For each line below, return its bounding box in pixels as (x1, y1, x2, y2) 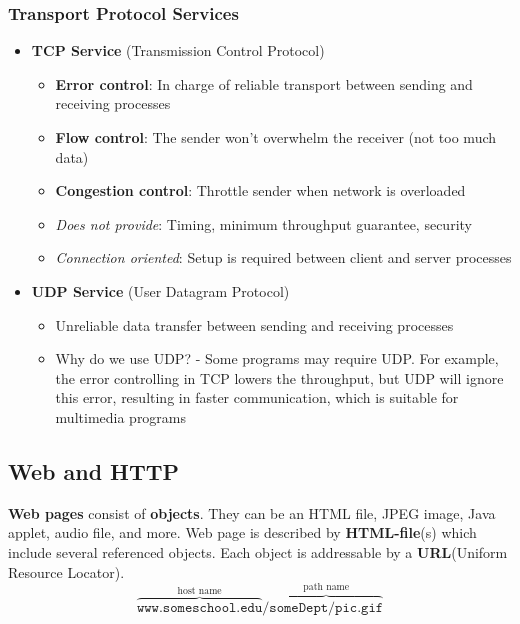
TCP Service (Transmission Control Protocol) (31, 40, 325, 61)
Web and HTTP (8, 455, 180, 486)
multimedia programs (55, 406, 187, 427)
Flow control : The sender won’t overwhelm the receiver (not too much (55, 127, 497, 147)
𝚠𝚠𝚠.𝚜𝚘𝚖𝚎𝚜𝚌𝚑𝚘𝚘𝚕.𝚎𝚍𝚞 (136, 600, 263, 615)
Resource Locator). (8, 561, 125, 582)
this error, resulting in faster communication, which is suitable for (55, 387, 459, 408)
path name (303, 581, 350, 592)
